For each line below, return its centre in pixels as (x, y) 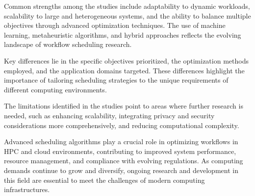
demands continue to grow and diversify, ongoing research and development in (121, 170)
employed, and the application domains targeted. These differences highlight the (124, 70)
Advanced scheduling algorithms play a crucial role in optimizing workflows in (121, 142)
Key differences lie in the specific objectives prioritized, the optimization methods (126, 60)
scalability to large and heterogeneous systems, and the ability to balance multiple (127, 15)
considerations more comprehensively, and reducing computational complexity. (122, 125)
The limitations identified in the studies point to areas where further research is (124, 106)
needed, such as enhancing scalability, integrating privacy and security (109, 115)
